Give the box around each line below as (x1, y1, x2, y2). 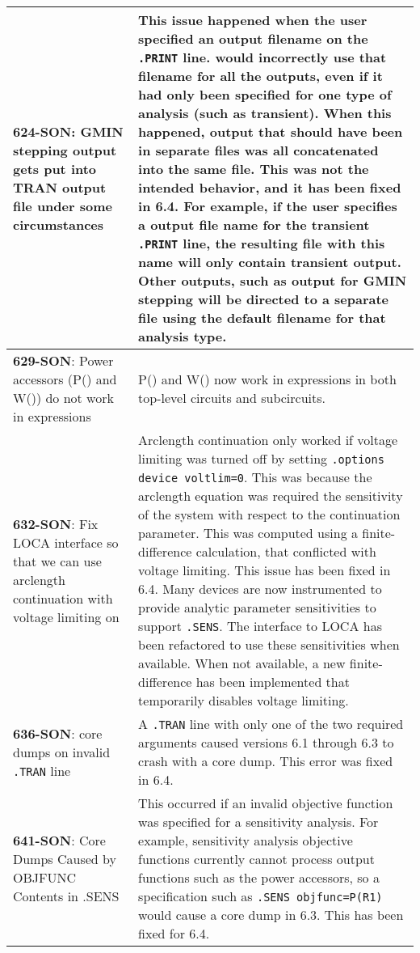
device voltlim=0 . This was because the (138, 468, 372, 486)
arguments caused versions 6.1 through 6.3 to (138, 733, 394, 752)
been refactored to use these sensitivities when (138, 635, 400, 654)
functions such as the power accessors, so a (138, 868, 380, 887)
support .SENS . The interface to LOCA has (138, 616, 382, 635)
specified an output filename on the (138, 29, 368, 48)
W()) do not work (13, 388, 114, 407)
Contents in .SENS (13, 887, 120, 905)
